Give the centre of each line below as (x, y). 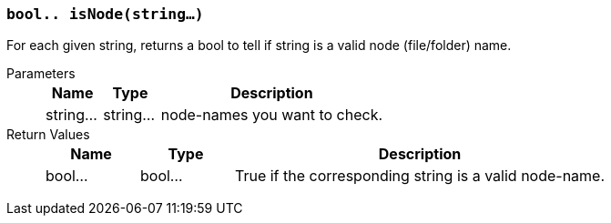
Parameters (41, 74)
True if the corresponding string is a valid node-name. (420, 176)
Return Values (48, 135)
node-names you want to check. (272, 115)
